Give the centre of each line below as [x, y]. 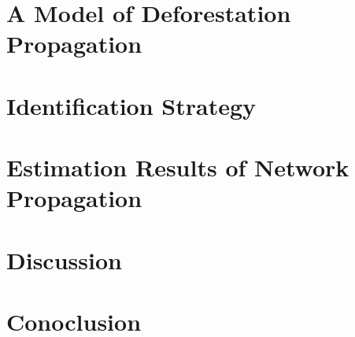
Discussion [64, 259]
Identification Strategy [131, 105]
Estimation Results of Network [178, 167]
